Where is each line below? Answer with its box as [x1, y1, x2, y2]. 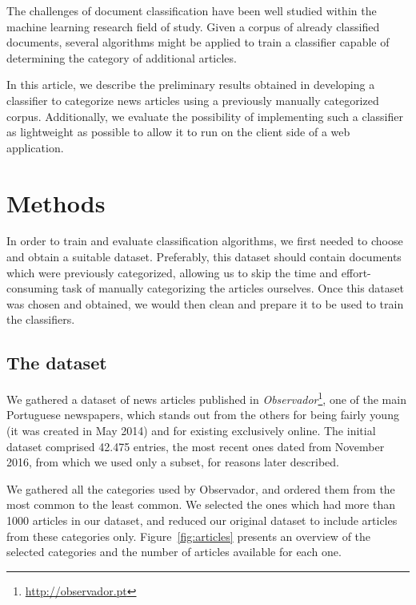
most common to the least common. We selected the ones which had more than [6, 496, 395, 513]
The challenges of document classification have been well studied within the [6, 2, 377, 18]
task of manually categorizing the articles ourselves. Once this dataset [62, 280, 404, 296]
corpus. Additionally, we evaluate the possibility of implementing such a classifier [6, 107, 403, 124]
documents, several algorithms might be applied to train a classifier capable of [6, 34, 390, 50]
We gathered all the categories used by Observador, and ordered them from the [6, 480, 395, 497]
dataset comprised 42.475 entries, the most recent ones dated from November [6, 438, 385, 454]
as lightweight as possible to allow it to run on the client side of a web [6, 123, 350, 140]
